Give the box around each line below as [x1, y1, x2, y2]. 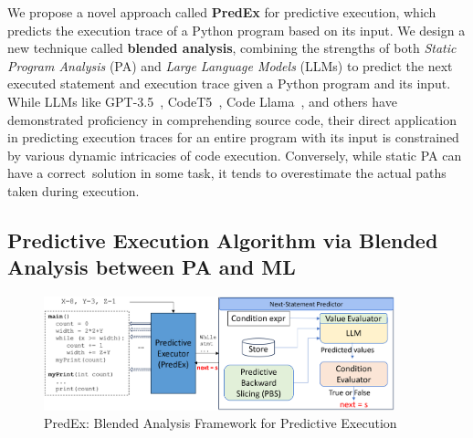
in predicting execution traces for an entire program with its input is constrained [7, 128, 459, 147]
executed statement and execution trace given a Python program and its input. [7, 74, 451, 93]
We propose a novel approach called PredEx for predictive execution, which [7, 3, 436, 21]
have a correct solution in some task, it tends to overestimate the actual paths [7, 163, 447, 182]
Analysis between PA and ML [7, 253, 296, 281]
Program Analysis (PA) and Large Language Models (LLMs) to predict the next [7, 56, 453, 75]
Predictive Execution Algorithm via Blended [7, 225, 438, 254]
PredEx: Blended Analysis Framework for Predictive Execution [44, 413, 397, 433]
